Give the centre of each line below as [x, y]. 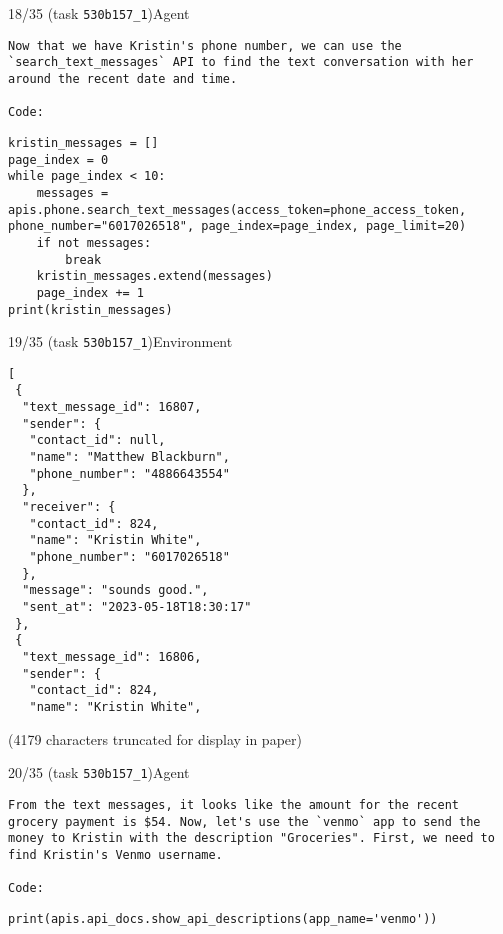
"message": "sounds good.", [115, 590]
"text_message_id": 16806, [112, 656]
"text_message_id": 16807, [112, 407]
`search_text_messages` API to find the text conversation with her [241, 62]
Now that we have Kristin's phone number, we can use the [205, 45]
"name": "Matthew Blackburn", [129, 457]
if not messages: [94, 242]
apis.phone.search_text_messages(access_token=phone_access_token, [237, 209]
